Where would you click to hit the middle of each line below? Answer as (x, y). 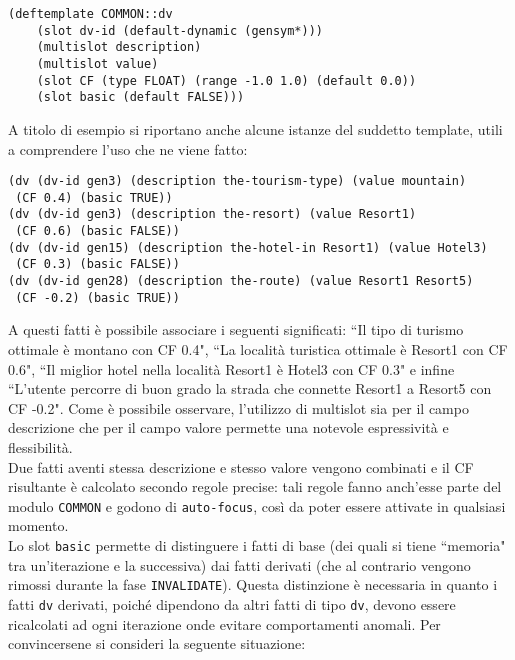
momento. (38, 525)
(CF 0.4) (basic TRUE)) (94, 197)
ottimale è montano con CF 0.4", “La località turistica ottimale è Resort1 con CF (258, 348)
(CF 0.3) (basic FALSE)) (97, 264)
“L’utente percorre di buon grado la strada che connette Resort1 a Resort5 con (250, 388)
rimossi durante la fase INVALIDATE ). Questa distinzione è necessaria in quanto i (253, 584)
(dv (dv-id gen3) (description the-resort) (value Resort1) (212, 214)
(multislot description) (119, 47)
